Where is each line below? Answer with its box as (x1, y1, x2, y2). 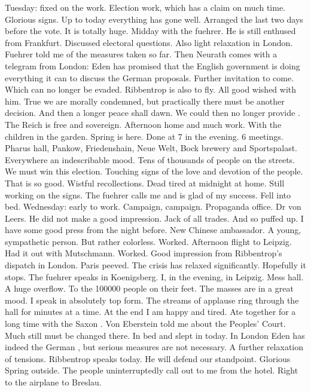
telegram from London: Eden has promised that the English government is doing (5, 59, 300, 72)
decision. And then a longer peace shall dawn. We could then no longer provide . (5, 106, 300, 119)
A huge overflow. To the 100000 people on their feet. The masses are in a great (5, 282, 294, 295)
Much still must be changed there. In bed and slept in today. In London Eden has (5, 329, 305, 341)
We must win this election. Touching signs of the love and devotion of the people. (5, 165, 303, 177)
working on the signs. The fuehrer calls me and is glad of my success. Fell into (5, 188, 291, 201)
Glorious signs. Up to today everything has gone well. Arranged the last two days (5, 13, 303, 25)
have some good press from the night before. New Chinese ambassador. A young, (5, 223, 301, 236)
